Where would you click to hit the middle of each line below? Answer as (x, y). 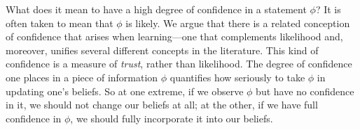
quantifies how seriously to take (237, 77)
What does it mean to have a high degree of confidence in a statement (156, 9)
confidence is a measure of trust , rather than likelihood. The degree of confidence (179, 64)
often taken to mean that (60, 23)
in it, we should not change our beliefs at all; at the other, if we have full (162, 105)
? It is (328, 9)
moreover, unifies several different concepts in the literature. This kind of (162, 50)
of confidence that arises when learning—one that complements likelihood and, (174, 36)
